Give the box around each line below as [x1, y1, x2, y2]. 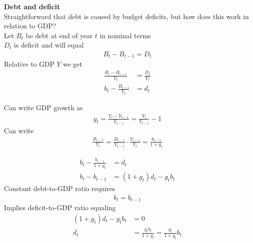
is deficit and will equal [14, 40, 84, 50]
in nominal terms [100, 30, 151, 40]
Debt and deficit [4, 1, 60, 11]
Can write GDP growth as [4, 102, 83, 112]
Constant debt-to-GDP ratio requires [4, 183, 115, 194]
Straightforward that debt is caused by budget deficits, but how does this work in [4, 11, 249, 21]
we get [63, 59, 82, 69]
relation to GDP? [4, 21, 56, 31]
